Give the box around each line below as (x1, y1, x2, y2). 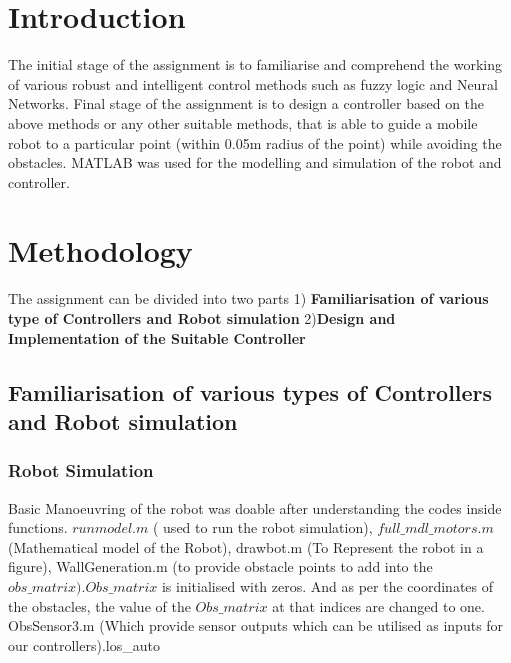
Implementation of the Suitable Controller (8, 327, 306, 348)
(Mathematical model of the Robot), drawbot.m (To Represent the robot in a (8, 536, 484, 557)
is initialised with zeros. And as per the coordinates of (161, 575, 493, 596)
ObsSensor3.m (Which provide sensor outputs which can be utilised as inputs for (8, 615, 504, 636)
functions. (8, 517, 68, 538)
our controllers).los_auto (8, 634, 160, 655)
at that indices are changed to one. (272, 595, 485, 616)
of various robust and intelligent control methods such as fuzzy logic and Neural (8, 73, 498, 94)
